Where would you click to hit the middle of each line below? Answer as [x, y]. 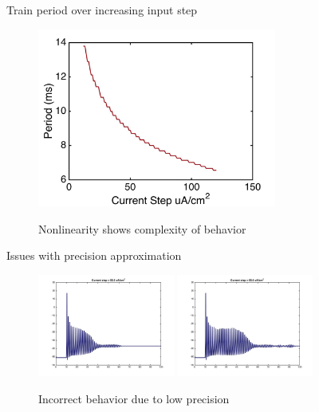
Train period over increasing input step [102, 10]
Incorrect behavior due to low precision [134, 398]
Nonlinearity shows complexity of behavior [142, 228]
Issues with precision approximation [94, 255]
